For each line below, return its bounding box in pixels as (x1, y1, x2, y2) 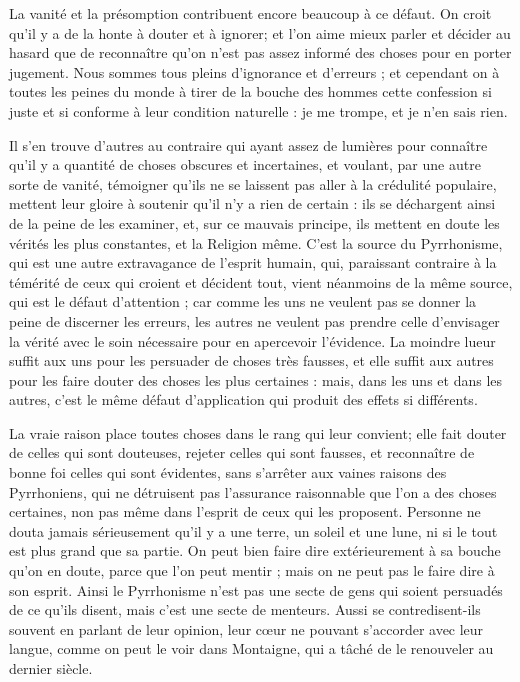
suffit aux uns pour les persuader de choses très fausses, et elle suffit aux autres (9, 350, 494, 371)
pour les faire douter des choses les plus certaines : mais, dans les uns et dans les (9, 369, 503, 390)
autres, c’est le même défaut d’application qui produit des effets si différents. (9, 389, 478, 410)
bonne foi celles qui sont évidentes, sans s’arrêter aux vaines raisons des (9, 462, 447, 483)
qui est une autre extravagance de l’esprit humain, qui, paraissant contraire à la (9, 252, 497, 273)
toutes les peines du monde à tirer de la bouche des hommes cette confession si (9, 81, 492, 102)
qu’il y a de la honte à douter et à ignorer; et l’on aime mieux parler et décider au (9, 22, 511, 43)
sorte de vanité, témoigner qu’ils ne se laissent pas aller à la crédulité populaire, (9, 173, 497, 194)
